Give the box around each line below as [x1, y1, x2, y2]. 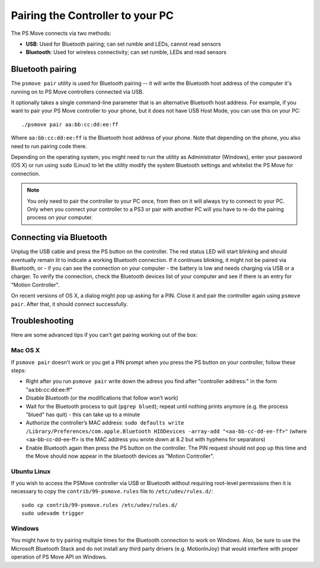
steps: [11, 367, 26, 374]
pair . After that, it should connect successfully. [11, 300, 129, 308]
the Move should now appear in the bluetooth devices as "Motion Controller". [25, 452, 215, 459]
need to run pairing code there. [11, 142, 87, 149]
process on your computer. [27, 214, 93, 221]
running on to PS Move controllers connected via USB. [11, 88, 145, 95]
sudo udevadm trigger [21, 510, 84, 517]
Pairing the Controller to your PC [11, 9, 174, 22]
